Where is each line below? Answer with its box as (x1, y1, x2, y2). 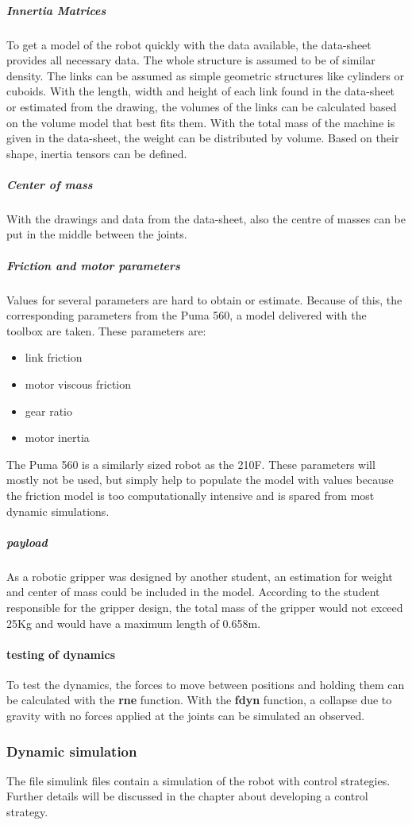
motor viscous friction (25, 376, 132, 392)
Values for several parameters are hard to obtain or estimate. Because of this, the (6, 291, 402, 308)
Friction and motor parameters (6, 257, 180, 273)
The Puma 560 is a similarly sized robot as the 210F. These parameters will (6, 455, 375, 472)
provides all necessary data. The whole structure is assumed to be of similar (6, 52, 375, 68)
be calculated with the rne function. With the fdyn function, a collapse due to (6, 691, 392, 708)
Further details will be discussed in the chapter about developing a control (6, 788, 368, 804)
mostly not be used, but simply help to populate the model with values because (6, 471, 394, 488)
